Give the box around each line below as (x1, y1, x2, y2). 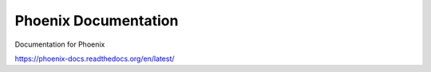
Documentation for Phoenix (14, 40, 105, 49)
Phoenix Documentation (14, 12, 179, 29)
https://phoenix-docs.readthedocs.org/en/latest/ (14, 54, 175, 63)
